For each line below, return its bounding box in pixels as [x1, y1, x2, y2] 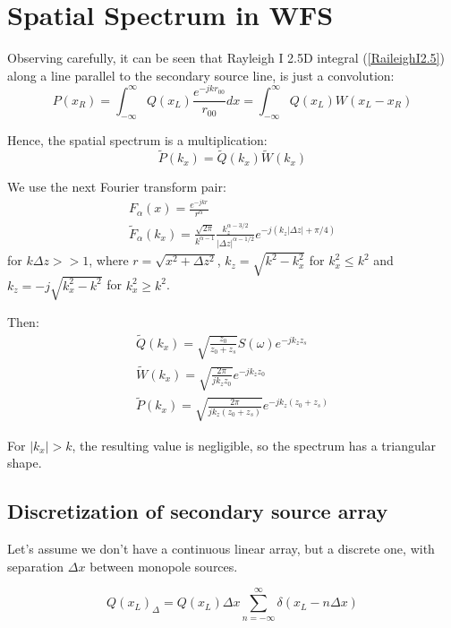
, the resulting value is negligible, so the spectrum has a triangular [72, 435, 437, 454]
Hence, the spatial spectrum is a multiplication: [7, 130, 268, 149]
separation [7, 556, 64, 575]
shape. [7, 453, 42, 472]
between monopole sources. [89, 556, 238, 575]
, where [89, 251, 129, 270]
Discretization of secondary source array [7, 497, 388, 525]
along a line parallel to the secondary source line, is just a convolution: [7, 65, 395, 84]
